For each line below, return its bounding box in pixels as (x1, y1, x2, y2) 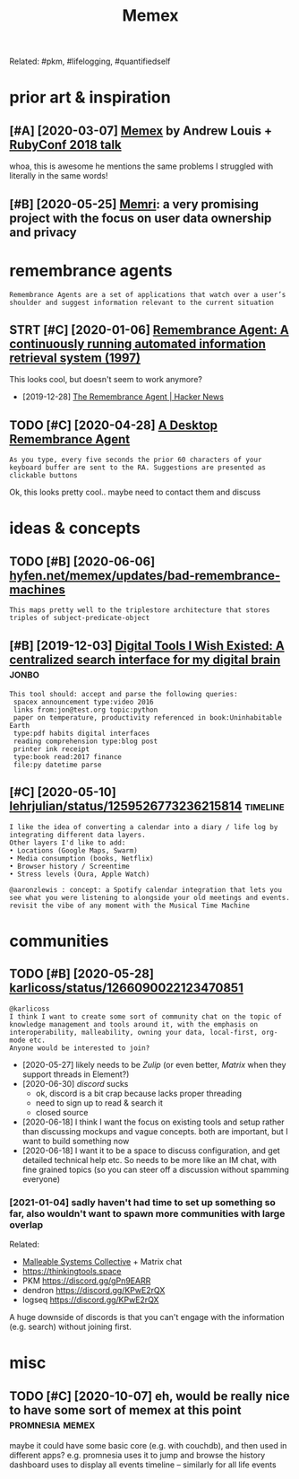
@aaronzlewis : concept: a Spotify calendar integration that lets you (9, 885, 282, 894)
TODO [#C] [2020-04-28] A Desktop (9, 417, 218, 433)
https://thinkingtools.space (21, 1266, 122, 1277)
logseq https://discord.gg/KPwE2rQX (21, 1294, 159, 1306)
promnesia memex (9, 1416, 96, 1431)
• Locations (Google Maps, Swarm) (9, 845, 139, 855)
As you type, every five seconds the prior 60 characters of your (9, 455, 262, 465)
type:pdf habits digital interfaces (13, 729, 150, 738)
